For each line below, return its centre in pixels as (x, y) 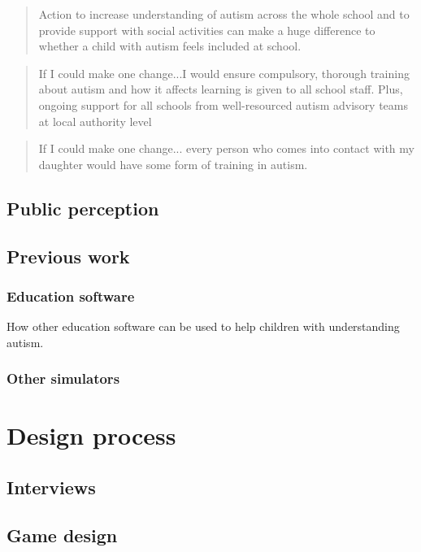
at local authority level (95, 121)
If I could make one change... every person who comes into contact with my (226, 148)
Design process (91, 435)
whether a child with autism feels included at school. (170, 46)
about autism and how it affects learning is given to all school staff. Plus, (221, 89)
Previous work (68, 256)
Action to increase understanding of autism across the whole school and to (224, 14)
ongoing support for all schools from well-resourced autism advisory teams (224, 104)
